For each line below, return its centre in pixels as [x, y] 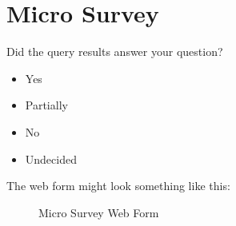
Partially [46, 105]
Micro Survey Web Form [99, 212]
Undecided [51, 159]
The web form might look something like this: [118, 186]
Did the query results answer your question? [115, 52]
